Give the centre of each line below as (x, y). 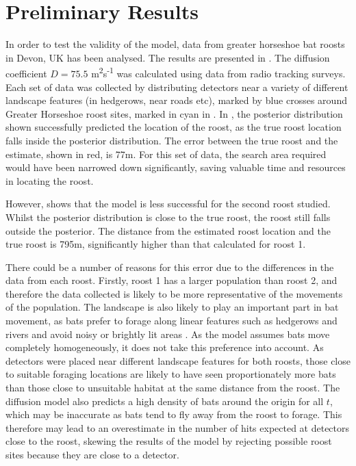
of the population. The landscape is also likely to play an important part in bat (172, 307)
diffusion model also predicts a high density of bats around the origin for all (165, 401)
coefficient (26, 73)
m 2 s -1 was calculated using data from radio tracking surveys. (218, 72)
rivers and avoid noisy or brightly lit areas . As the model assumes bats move (168, 334)
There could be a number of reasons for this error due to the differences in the (170, 267)
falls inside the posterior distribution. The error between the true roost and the (172, 140)
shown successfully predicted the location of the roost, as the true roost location (174, 127)
